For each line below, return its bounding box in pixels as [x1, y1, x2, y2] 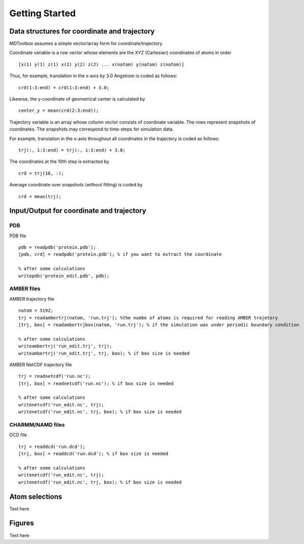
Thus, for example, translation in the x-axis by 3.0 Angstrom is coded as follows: [9, 73, 178, 79]
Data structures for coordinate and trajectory [9, 27, 155, 36]
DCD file [9, 432, 27, 438]
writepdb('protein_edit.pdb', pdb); [18, 273, 110, 279]
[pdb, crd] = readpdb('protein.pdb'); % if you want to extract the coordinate [18, 251, 222, 258]
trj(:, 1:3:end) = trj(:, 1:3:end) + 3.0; [18, 147, 126, 153]
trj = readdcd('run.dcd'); [18, 443, 86, 450]
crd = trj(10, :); [18, 170, 64, 176]
